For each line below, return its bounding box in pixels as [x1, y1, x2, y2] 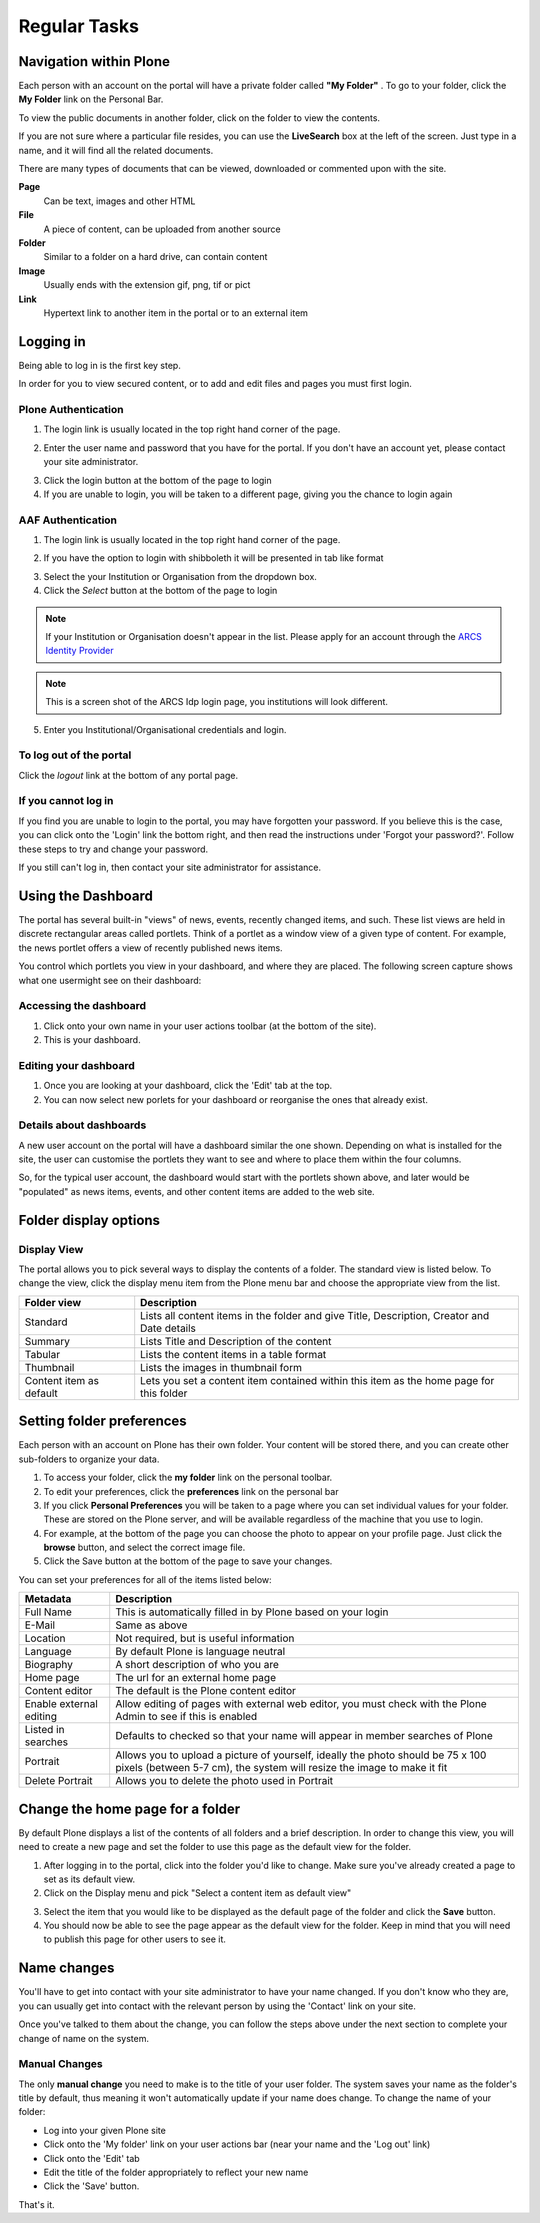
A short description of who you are [115, 1658, 279, 1672]
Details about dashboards [18, 1118, 147, 1132]
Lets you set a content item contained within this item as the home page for [140, 1373, 495, 1387]
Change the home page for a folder [18, 1800, 241, 1817]
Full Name [24, 1605, 72, 1619]
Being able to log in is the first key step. [18, 359, 182, 371]
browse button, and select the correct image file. [43, 1541, 246, 1554]
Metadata [24, 1592, 72, 1606]
